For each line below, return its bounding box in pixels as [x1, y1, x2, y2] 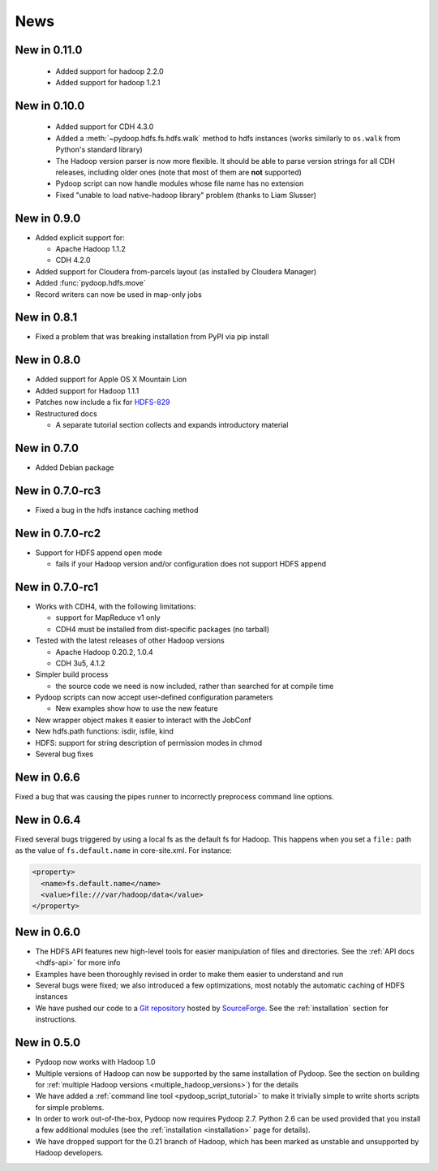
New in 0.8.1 [15, 311, 78, 325]
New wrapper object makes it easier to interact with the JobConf [35, 715, 251, 725]
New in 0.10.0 [15, 98, 85, 113]
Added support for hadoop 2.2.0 [55, 66, 164, 76]
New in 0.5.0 [15, 1035, 81, 1050]
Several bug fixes [35, 749, 93, 759]
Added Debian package [35, 463, 114, 472]
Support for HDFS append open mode [35, 548, 162, 558]
